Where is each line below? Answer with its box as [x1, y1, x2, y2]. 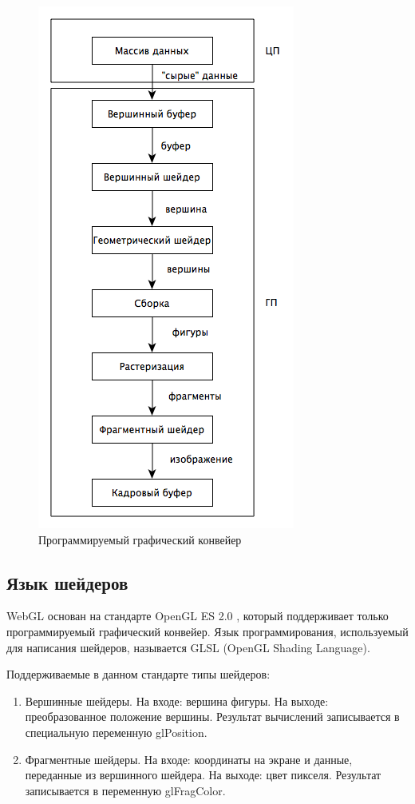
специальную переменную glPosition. [25, 723, 207, 740]
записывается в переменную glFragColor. [25, 782, 226, 798]
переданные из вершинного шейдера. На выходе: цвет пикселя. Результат [25, 766, 381, 783]
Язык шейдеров [6, 570, 128, 595]
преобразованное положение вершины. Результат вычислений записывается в [25, 708, 400, 725]
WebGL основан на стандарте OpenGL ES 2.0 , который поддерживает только [6, 607, 389, 624]
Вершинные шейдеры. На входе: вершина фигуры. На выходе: [25, 692, 329, 709]
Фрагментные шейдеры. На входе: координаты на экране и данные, [25, 750, 353, 767]
